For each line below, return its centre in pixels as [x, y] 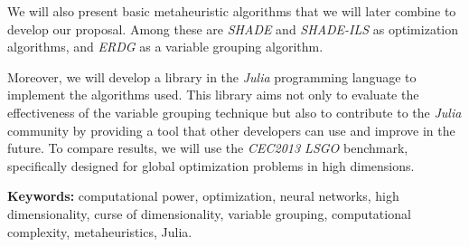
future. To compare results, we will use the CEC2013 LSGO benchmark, [208, 148]
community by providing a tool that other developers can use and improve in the [231, 130]
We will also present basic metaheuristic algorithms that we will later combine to [232, 11]
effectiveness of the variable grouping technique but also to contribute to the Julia [234, 112]
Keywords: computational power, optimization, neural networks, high [203, 196]
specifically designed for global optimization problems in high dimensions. [211, 165]
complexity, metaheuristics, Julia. [100, 231]
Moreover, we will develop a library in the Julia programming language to [212, 76]
